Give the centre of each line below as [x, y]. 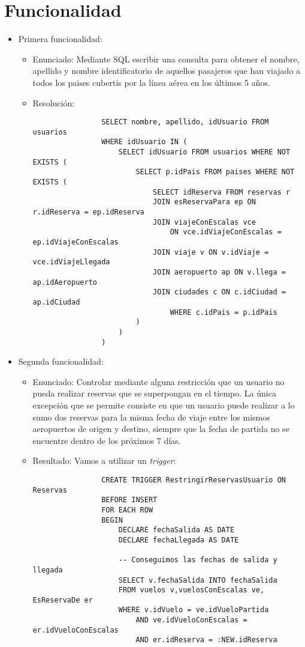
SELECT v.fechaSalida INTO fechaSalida [198, 580]
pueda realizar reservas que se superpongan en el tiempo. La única [154, 393]
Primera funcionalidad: [60, 39]
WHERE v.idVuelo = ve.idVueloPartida [194, 610]
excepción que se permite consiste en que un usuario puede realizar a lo [164, 405]
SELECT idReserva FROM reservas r [222, 192]
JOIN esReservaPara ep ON [204, 202]
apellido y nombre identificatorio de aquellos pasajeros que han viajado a [167, 71]
